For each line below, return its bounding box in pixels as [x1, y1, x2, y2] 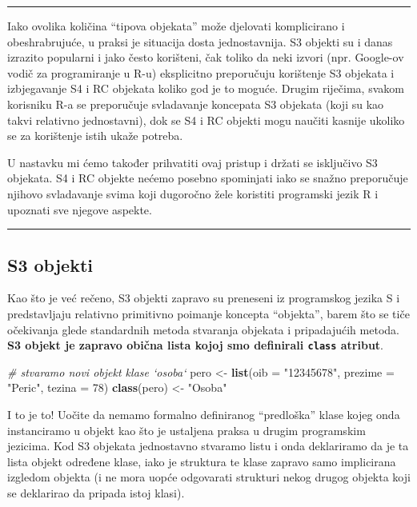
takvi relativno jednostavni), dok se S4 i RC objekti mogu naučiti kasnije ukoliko [7, 111, 405, 128]
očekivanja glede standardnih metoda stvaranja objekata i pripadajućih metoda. [7, 321, 399, 337]
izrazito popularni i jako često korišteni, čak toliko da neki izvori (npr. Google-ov [7, 49, 404, 66]
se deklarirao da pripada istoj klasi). [7, 484, 185, 501]
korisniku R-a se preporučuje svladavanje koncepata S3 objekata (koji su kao [7, 95, 384, 112]
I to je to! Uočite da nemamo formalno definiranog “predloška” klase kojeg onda [7, 405, 400, 422]
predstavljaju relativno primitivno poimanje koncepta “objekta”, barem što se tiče [7, 305, 410, 321]
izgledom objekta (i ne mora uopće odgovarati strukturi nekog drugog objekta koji [7, 469, 411, 485]
